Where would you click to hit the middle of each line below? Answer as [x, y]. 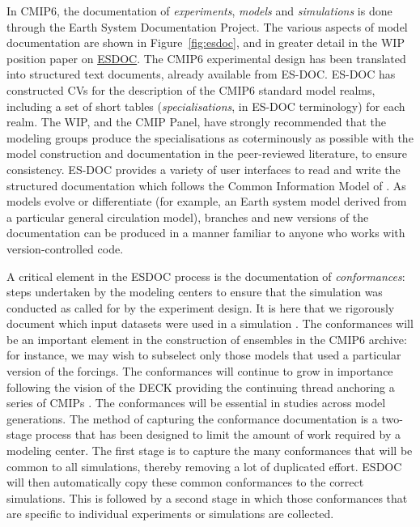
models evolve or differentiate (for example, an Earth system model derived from [207, 201]
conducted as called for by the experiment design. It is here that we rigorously [201, 307]
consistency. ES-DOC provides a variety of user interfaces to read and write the [204, 169]
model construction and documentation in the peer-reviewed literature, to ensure [207, 153]
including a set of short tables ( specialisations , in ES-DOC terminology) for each [206, 106]
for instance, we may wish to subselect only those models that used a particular [204, 355]
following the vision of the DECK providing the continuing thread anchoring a [201, 387]
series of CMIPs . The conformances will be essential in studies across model [196, 403]
